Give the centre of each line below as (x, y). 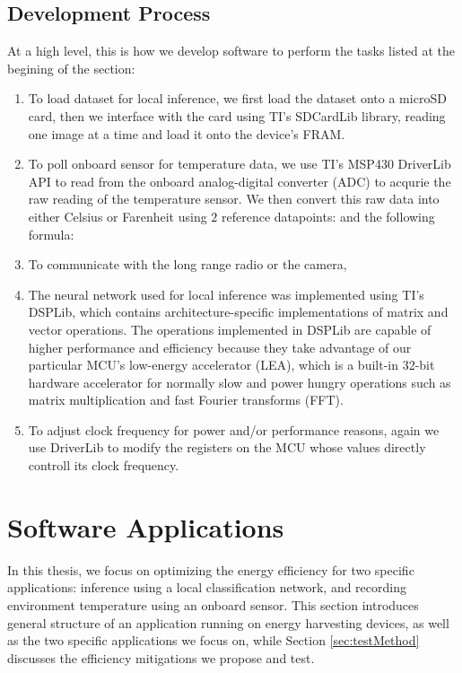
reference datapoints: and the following (328, 216)
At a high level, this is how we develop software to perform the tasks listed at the (231, 51)
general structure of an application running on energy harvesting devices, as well (228, 622)
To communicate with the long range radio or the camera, (187, 264)
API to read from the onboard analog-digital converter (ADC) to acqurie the (240, 181)
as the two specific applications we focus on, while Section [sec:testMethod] (214, 640)
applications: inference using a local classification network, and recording (207, 587)
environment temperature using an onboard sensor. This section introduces (213, 604)
